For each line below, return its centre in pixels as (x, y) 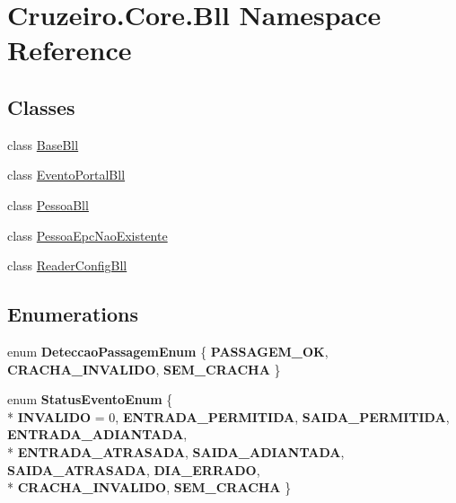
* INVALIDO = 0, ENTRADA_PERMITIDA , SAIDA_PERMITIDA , (228, 416)
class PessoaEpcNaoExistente (88, 235)
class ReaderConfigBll (67, 265)
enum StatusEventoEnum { (90, 399)
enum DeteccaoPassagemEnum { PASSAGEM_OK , (168, 351)
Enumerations (73, 314)
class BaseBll (43, 144)
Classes (41, 106)
